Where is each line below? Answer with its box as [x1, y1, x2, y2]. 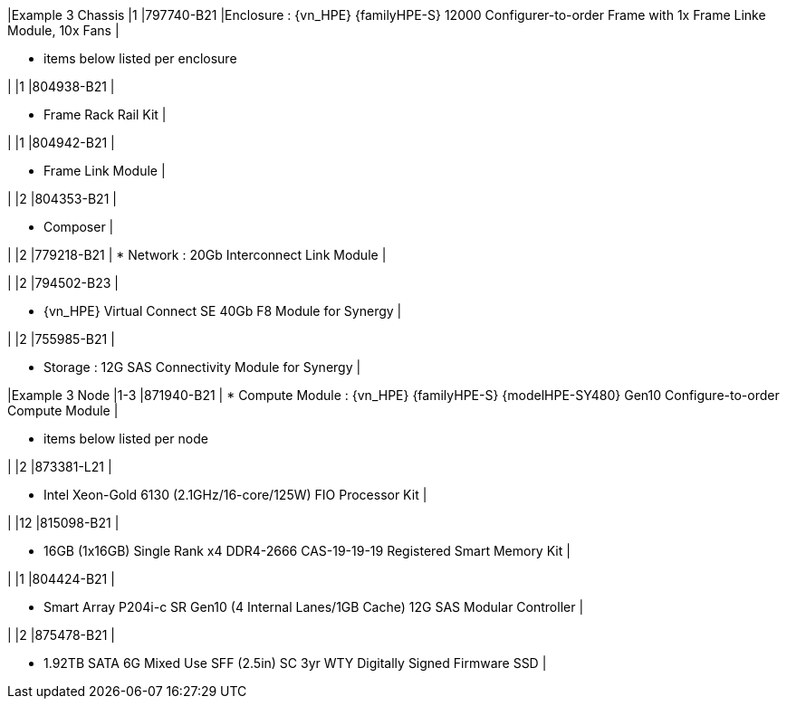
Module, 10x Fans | [7, 23, 120, 38]
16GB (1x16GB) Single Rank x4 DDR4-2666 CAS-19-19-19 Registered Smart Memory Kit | [43, 543, 571, 558]
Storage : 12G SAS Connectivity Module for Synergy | [43, 359, 361, 375]
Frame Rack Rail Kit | [43, 107, 167, 122]
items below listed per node [43, 431, 208, 446]
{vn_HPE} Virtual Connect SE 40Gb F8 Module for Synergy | [43, 303, 402, 319]
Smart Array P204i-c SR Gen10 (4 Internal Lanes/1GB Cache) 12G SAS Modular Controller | [43, 599, 584, 615]
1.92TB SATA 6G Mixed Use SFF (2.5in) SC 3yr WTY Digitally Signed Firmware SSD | [43, 655, 547, 671]
